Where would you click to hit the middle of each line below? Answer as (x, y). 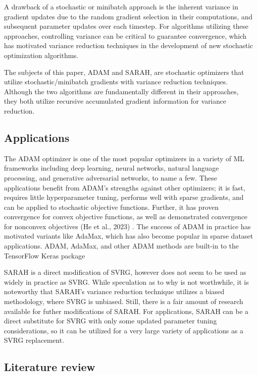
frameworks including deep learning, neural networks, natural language (111, 168)
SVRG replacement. (34, 340)
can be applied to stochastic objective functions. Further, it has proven (111, 207)
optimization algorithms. (41, 55)
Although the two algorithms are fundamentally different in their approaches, (121, 91)
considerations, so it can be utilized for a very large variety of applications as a (124, 330)
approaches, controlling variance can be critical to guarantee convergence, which (125, 35)
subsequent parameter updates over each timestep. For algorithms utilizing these (126, 26)
